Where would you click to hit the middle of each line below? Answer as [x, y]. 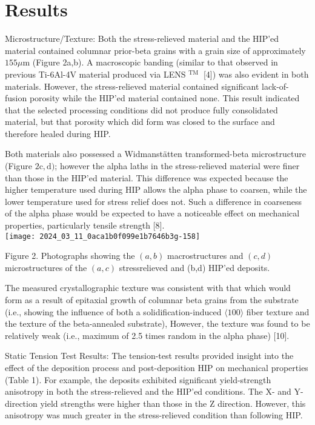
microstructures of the [46, 267]
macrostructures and [205, 256]
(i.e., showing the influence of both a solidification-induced [113, 311]
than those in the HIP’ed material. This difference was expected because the [147, 177]
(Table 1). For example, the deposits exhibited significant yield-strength [138, 379]
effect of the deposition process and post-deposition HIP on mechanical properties [157, 368]
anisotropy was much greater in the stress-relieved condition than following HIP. [154, 415]
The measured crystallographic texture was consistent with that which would [148, 288]
